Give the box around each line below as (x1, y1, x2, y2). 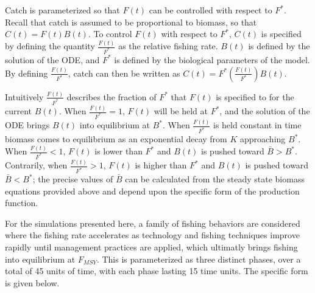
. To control (88, 27, 132, 40)
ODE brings (5, 119, 50, 131)
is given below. (5, 276, 60, 289)
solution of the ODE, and (5, 53, 100, 66)
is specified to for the (216, 90, 294, 103)
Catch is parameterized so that (5, 4, 120, 16)
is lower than (94, 145, 143, 157)
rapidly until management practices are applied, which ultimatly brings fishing (5, 241, 298, 253)
